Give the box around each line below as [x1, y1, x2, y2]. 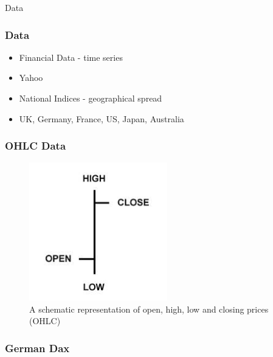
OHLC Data [5, 138, 66, 153]
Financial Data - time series [19, 50, 123, 63]
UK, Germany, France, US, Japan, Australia [19, 112, 184, 125]
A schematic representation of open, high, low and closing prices [29, 302, 269, 315]
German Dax [5, 340, 70, 355]
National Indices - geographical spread [19, 92, 162, 104]
